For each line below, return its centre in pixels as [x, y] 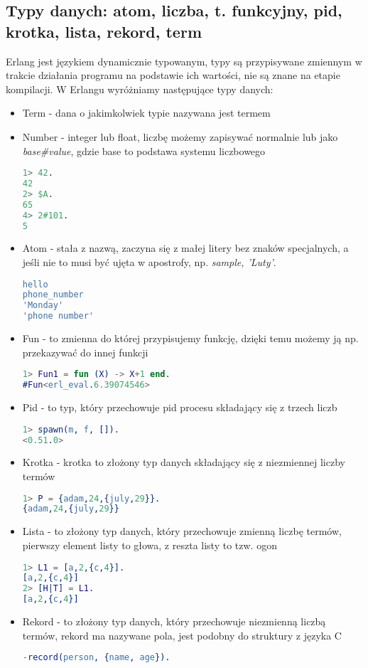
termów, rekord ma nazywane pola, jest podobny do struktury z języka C [182, 635]
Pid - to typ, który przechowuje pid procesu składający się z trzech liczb [180, 407]
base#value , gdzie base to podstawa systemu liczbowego [144, 150]
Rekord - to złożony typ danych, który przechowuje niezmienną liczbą [174, 621]
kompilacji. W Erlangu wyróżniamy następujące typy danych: [140, 89]
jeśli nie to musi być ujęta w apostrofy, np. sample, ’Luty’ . [149, 262]
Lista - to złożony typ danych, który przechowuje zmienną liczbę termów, [182, 531]
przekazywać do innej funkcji [85, 352]
